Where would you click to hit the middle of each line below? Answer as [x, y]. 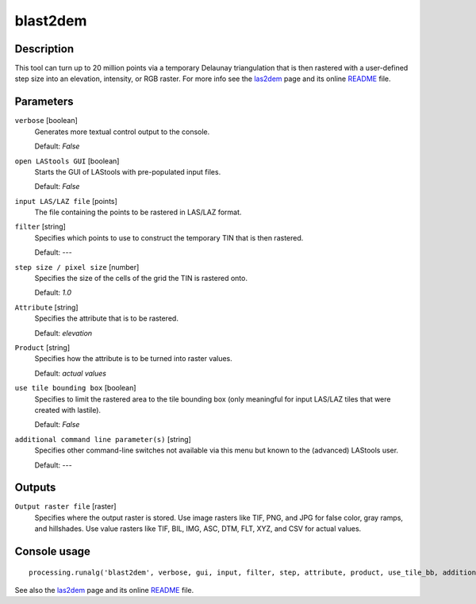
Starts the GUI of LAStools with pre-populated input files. [128, 171]
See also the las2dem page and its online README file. [104, 590]
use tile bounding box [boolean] [75, 388]
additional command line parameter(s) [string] [103, 439]
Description [44, 49]
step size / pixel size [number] [77, 267]
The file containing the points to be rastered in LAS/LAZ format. [138, 212]
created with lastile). [68, 410]
